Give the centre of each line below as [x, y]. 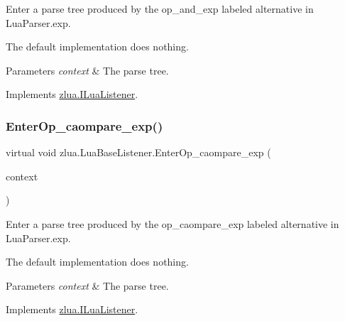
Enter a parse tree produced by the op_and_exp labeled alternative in [160, 9]
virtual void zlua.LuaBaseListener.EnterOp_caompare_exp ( [138, 152]
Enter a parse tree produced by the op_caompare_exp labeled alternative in [172, 223]
